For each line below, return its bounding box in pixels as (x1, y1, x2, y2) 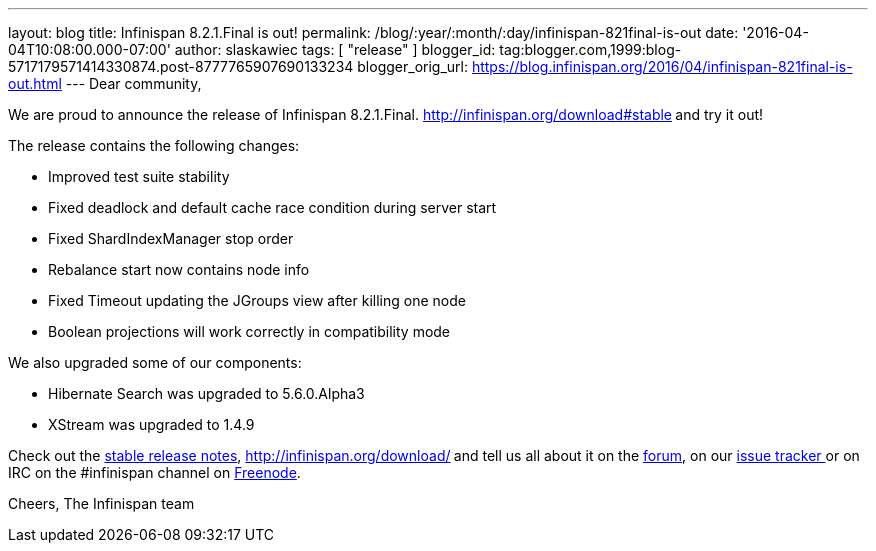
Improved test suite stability (48, 168, 230, 185)
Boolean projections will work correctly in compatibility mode (48, 323, 451, 340)
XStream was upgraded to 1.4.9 (48, 416, 255, 433)
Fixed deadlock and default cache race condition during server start (48, 199, 497, 216)
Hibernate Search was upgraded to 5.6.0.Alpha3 (48, 385, 365, 402)
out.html (8, 75, 62, 92)
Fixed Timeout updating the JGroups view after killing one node (48, 292, 466, 309)
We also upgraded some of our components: (8, 354, 302, 371)
